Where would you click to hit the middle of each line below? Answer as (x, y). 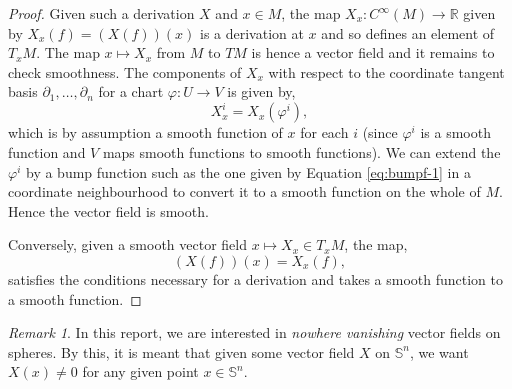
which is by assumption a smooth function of (145, 132)
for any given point (140, 371)
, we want (439, 351)
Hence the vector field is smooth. (108, 210)
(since (380, 132)
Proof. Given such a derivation (101, 13)
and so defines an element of (408, 32)
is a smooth (455, 132)
